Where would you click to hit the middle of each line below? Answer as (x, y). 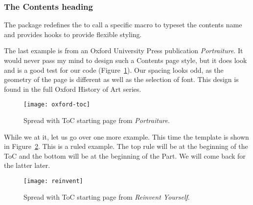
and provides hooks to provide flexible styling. (73, 34)
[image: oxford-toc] (57, 105)
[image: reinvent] (53, 181)
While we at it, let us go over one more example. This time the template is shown (126, 136)
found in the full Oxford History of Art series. (73, 89)
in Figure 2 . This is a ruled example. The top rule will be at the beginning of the (126, 146)
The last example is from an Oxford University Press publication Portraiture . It (124, 51)
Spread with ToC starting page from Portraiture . (97, 120)
